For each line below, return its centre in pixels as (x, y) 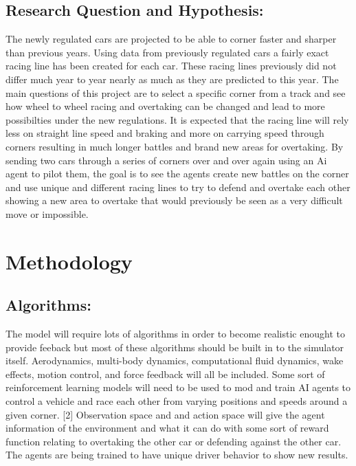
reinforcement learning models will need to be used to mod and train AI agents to (178, 387)
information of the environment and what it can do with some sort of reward (167, 428)
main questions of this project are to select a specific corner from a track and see (176, 92)
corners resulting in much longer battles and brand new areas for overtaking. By (175, 146)
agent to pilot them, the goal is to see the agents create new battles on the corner (177, 174)
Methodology (69, 261)
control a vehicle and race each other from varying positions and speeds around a (177, 401)
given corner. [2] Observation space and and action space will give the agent (165, 414)
